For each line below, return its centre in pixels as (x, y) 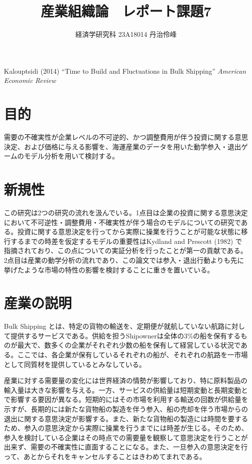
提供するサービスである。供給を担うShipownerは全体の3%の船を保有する (126, 335)
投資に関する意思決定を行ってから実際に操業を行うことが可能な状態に (129, 232)
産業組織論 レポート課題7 (126, 11)
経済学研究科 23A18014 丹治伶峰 (126, 34)
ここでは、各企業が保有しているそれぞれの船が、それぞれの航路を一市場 (133, 354)
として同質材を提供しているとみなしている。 (75, 364)
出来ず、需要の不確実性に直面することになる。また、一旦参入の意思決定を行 (126, 447)
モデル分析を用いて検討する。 (71, 156)
